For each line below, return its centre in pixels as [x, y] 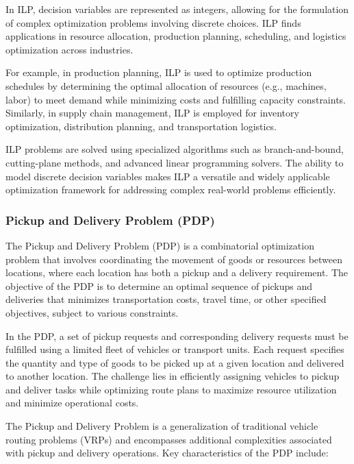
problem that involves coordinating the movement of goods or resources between [174, 259]
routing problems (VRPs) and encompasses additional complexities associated [169, 439]
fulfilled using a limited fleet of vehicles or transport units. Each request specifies [175, 349]
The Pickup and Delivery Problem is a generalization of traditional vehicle [162, 426]
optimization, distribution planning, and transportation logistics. [141, 126]
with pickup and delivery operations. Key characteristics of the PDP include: [167, 453]
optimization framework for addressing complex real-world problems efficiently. [171, 190]
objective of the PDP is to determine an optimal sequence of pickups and [159, 285]
